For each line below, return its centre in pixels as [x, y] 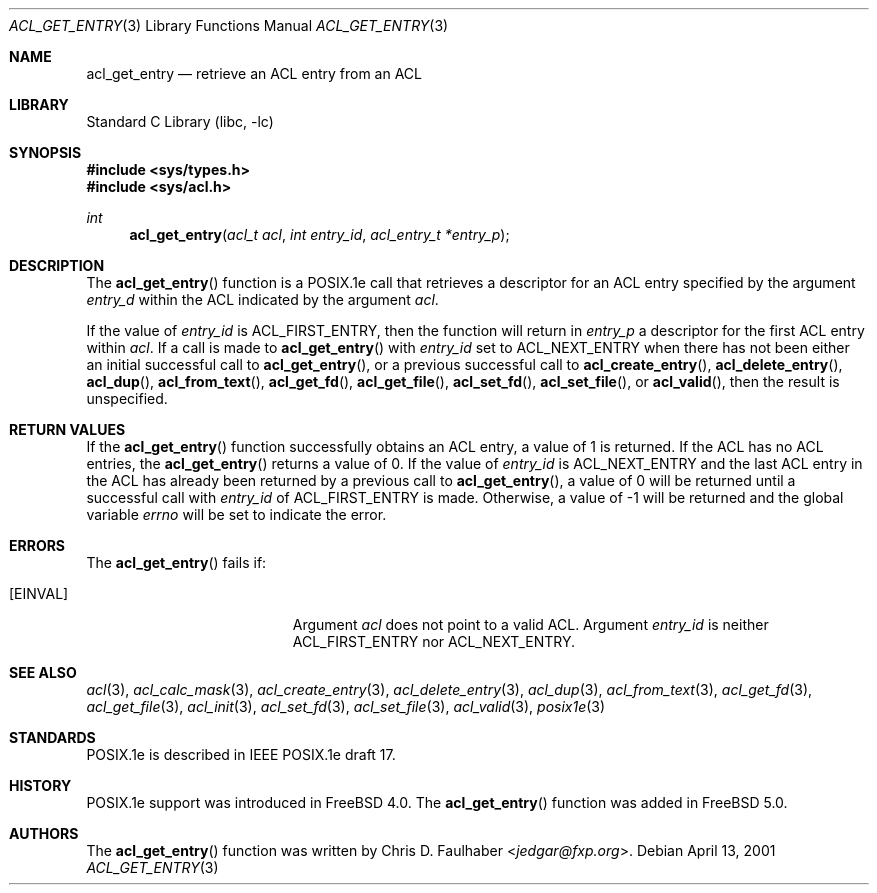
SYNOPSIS [45, 152]
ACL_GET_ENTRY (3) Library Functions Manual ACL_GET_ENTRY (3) [229, 25]
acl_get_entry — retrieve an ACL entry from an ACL [254, 73]
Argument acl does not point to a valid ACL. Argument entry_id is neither [530, 624]
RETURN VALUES [67, 429]
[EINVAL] [39, 593]
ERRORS [37, 545]
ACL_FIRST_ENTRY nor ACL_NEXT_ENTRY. [433, 641]
